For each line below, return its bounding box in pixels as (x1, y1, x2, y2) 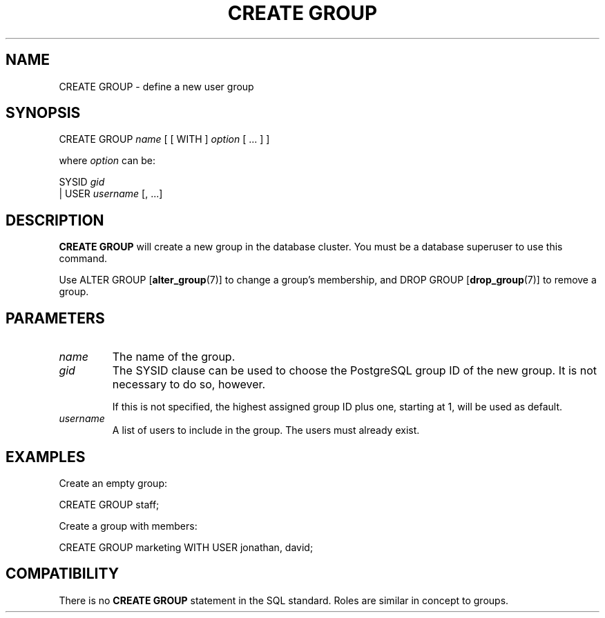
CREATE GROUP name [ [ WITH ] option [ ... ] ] (59, 133, 270, 146)
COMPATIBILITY (6, 565, 119, 583)
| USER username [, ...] (59, 188, 163, 200)
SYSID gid (59, 176, 105, 188)
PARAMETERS (6, 309, 105, 327)
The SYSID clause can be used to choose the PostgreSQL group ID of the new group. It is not (112, 363, 597, 378)
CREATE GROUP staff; (59, 498, 160, 510)
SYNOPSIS (6, 104, 81, 122)
